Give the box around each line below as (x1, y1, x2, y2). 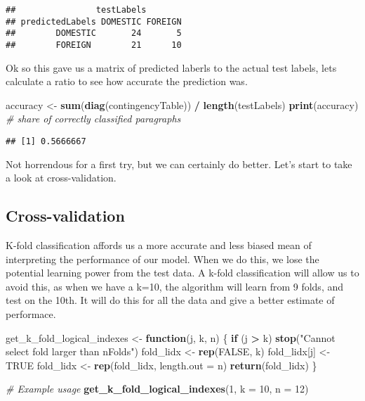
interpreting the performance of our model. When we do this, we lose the (6, 251, 319, 266)
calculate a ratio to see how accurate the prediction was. (6, 74, 248, 89)
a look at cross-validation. (6, 170, 117, 185)
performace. (6, 307, 56, 322)
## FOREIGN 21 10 (6, 39, 182, 50)
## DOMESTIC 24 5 (6, 28, 182, 39)
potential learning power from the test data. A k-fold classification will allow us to (6, 265, 359, 280)
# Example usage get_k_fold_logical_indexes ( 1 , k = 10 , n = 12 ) (6, 381, 309, 396)
